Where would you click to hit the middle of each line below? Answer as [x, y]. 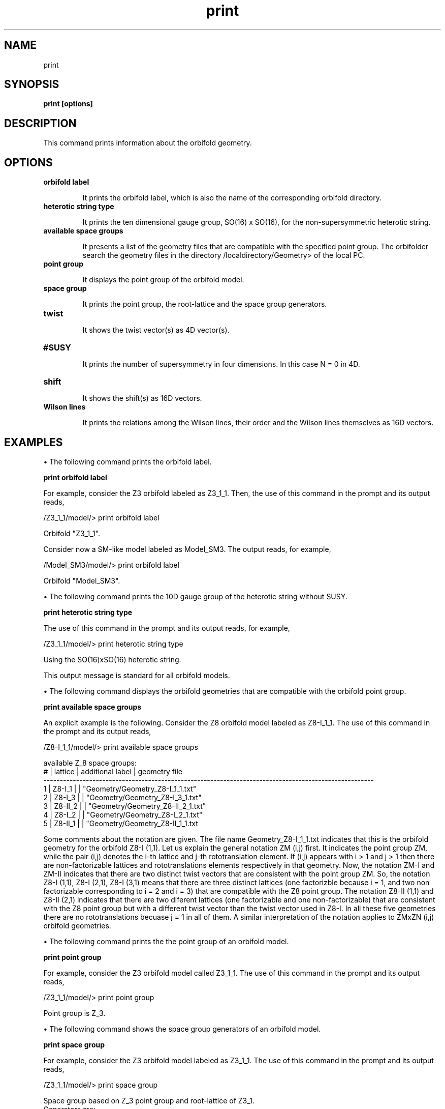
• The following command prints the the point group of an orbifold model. [166, 941]
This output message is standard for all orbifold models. [137, 675]
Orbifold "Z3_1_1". [72, 533]
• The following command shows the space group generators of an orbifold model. [182, 1029]
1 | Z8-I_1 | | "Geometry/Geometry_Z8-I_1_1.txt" [120, 789]
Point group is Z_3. [74, 1013]
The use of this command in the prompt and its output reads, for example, [167, 628]
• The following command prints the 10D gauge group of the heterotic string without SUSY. [195, 596]
